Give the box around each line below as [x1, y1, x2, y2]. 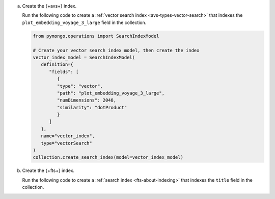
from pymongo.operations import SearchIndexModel [33, 33, 159, 39]
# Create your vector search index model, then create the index [33, 47, 200, 53]
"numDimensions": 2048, [57, 97, 117, 103]
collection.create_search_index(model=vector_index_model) [33, 155, 183, 160]
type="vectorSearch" [41, 140, 93, 146]
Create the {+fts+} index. [22, 167, 75, 173]
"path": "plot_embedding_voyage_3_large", [57, 90, 165, 96]
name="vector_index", [41, 133, 95, 139]
